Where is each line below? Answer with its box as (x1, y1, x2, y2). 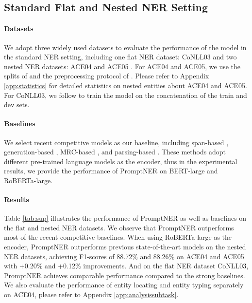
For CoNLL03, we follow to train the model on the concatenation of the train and (4, 90, 247, 100)
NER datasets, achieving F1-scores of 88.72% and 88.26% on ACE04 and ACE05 (4, 251, 244, 261)
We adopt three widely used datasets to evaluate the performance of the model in (4, 42, 247, 52)
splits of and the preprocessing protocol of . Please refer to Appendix (4, 71, 209, 81)
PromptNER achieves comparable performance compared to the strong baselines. (4, 270, 245, 280)
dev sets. (4, 99, 30, 110)
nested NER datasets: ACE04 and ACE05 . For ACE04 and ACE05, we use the (4, 61, 241, 71)
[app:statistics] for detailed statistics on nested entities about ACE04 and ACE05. (4, 80, 247, 90)
